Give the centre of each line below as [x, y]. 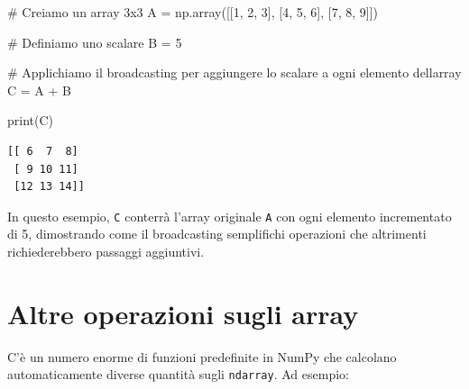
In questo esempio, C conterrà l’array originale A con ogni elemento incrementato [230, 216]
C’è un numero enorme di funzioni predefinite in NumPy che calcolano [202, 356]
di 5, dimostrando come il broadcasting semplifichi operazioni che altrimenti [217, 234]
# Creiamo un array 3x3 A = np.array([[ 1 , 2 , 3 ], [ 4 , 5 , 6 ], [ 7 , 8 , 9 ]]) [193, 12]
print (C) [31, 120]
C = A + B [39, 90]
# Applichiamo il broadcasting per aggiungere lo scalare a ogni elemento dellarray [234, 72]
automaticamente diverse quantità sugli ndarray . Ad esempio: [178, 374]
